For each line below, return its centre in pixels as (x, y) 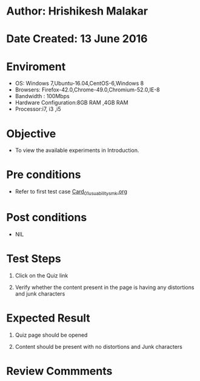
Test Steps (34, 259)
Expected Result (48, 318)
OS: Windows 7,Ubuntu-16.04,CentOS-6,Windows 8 (79, 84)
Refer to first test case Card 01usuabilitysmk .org (71, 192)
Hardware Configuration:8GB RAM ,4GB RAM (72, 103)
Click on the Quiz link (42, 275)
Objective (31, 134)
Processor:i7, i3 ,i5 (38, 109)
